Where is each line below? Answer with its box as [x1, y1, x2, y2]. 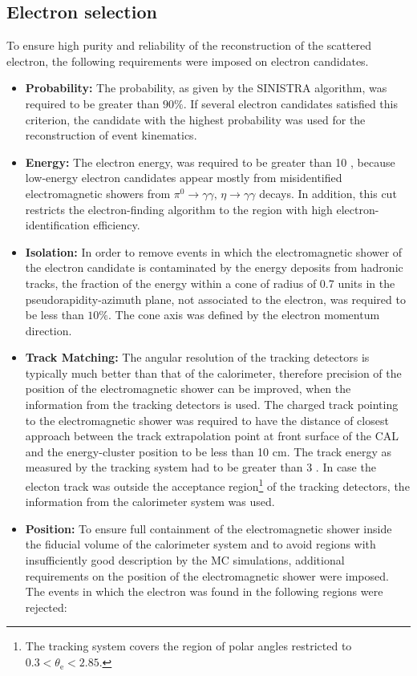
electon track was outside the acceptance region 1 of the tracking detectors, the [25, 476, 410, 494]
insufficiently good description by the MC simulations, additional [25, 552, 345, 569]
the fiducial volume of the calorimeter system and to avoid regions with [25, 536, 376, 553]
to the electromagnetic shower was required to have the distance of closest [25, 411, 389, 428]
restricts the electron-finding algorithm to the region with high [25, 200, 333, 217]
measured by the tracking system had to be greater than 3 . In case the [25, 459, 376, 476]
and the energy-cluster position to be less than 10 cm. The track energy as [25, 443, 392, 459]
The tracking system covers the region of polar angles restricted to [25, 638, 352, 654]
